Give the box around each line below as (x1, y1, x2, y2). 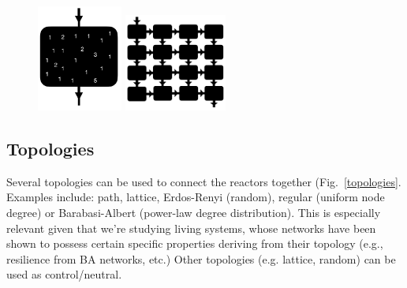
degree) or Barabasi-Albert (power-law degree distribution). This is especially (6, 204, 381, 221)
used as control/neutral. (6, 266, 122, 282)
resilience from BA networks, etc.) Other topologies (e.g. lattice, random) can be (6, 250, 396, 267)
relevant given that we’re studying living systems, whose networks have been (6, 219, 376, 236)
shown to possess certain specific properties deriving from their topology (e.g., (6, 235, 383, 252)
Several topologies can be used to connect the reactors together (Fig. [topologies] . (6, 173, 401, 189)
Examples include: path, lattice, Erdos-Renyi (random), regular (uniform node (6, 189, 385, 205)
